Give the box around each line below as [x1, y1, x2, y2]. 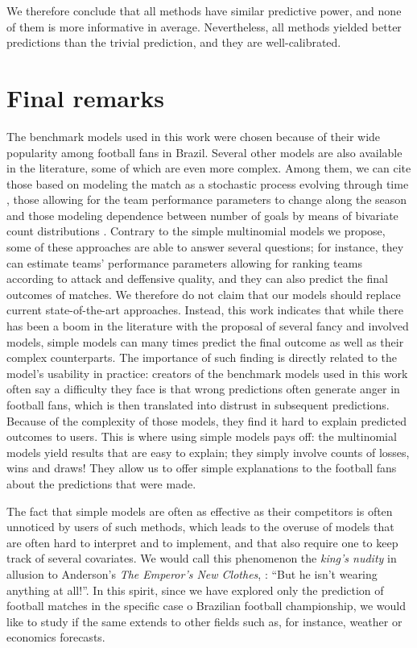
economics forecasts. [6, 629, 105, 646]
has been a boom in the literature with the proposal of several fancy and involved [6, 318, 409, 334]
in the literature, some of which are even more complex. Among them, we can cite [6, 160, 411, 177]
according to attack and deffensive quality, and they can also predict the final [6, 270, 388, 287]
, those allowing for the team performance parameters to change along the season [6, 191, 407, 208]
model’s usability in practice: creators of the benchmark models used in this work [6, 364, 408, 381]
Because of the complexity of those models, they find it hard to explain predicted [6, 412, 407, 429]
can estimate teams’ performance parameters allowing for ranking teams [6, 254, 362, 271]
